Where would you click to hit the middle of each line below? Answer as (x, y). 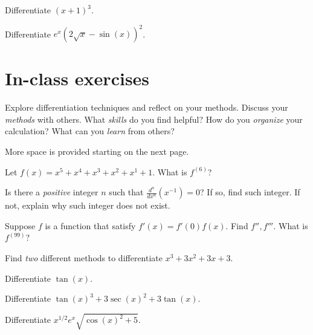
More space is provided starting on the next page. (97, 151)
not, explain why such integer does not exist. (88, 205)
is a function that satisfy (90, 225)
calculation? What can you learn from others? (90, 131)
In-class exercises (77, 78)
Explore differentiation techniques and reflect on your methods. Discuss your (147, 107)
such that (126, 192)
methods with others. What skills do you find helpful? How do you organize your (154, 119)
